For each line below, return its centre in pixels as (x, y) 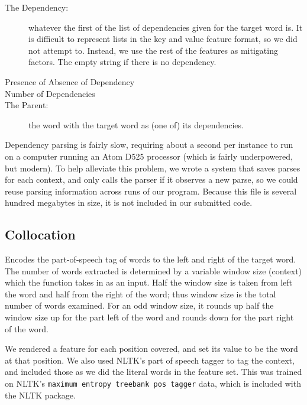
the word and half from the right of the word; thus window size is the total (140, 294)
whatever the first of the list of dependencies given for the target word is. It (166, 27)
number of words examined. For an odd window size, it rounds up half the (139, 305)
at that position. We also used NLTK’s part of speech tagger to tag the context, (150, 360)
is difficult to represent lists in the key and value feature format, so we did (163, 39)
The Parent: (27, 105)
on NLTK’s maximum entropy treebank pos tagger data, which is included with (153, 383)
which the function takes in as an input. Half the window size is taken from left (149, 282)
